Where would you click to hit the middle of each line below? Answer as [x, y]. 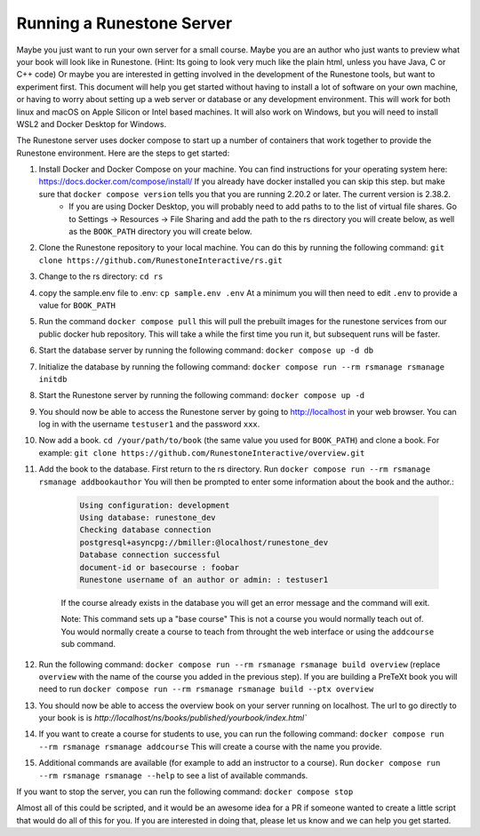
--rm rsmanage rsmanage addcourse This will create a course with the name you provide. [210, 746]
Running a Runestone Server [124, 23]
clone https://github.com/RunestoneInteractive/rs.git [161, 260]
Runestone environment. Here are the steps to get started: [123, 153]
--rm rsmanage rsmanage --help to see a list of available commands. [173, 775]
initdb [53, 379]
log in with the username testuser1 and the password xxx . [149, 424]
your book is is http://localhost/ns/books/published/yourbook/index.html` [172, 718]
